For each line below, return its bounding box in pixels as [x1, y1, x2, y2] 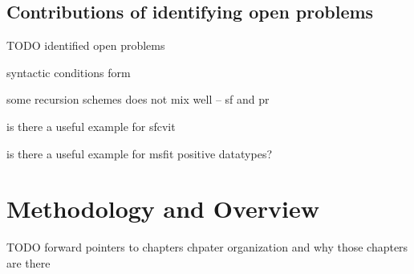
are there [6, 254, 51, 271]
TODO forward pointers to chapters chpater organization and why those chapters [6, 239, 408, 256]
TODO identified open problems [6, 37, 165, 54]
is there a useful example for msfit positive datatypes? [6, 145, 273, 162]
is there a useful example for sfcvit [6, 117, 176, 134]
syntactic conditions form [6, 63, 131, 80]
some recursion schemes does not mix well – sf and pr [6, 91, 270, 108]
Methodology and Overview [6, 192, 320, 225]
